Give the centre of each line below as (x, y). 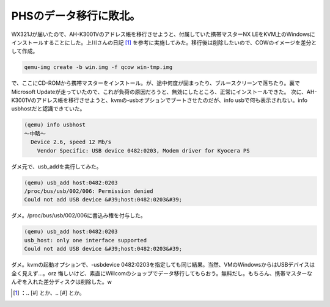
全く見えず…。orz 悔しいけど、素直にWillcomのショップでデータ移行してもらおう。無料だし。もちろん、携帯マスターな (162, 273)
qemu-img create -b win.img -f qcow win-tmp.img (98, 67)
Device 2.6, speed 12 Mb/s (71, 142)
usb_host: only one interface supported (85, 240)
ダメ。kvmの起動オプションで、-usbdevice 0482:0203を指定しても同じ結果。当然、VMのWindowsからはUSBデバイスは (163, 265)
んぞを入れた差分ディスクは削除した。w (62, 281)
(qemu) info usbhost (55, 125)
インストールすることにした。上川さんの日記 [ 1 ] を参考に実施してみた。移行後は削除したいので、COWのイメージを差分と (164, 42)
